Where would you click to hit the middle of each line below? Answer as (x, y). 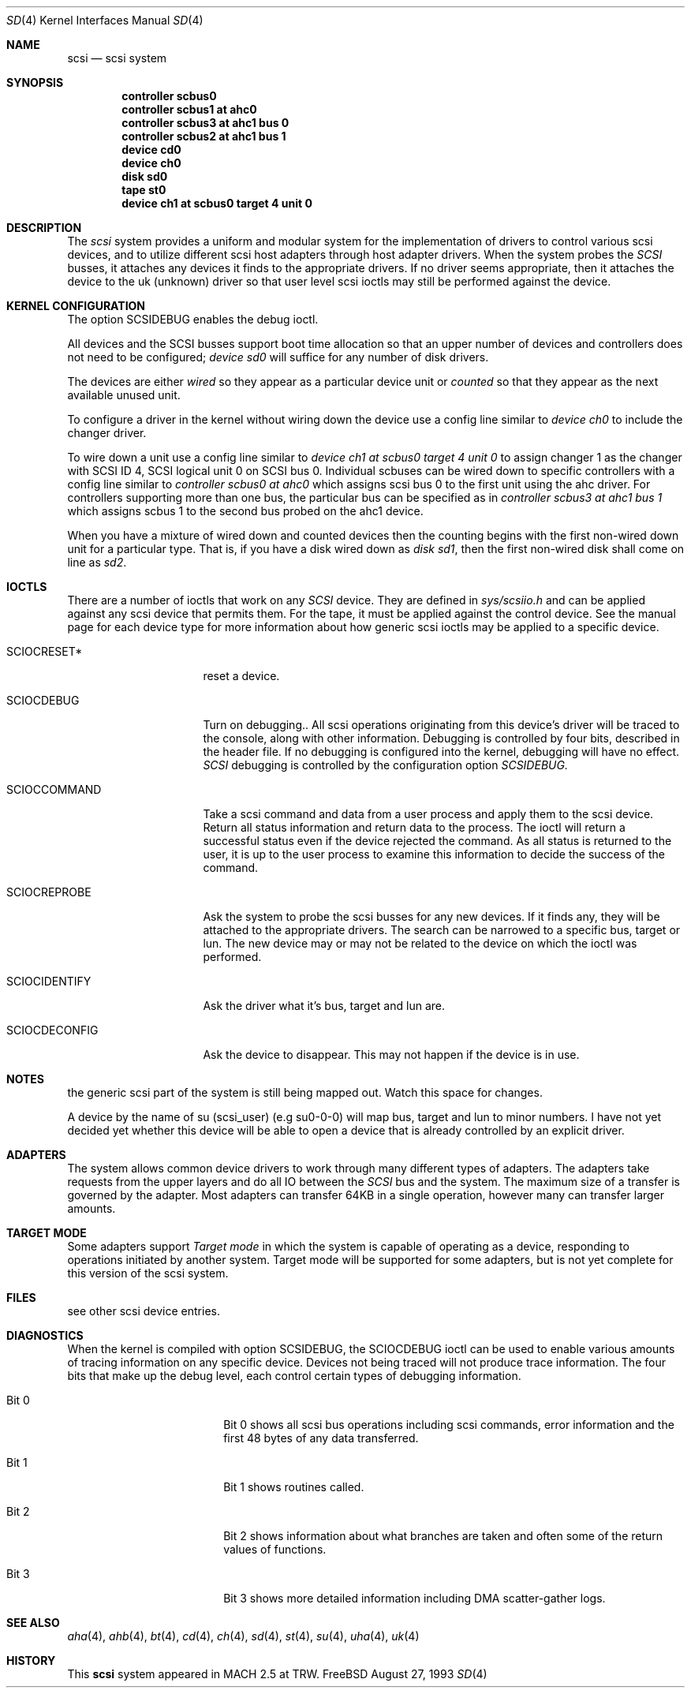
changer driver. (107, 433)
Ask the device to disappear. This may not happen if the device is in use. (391, 1055)
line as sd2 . (97, 562)
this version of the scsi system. (148, 1273)
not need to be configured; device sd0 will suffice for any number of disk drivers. (278, 357)
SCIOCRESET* (45, 651)
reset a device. (241, 676)
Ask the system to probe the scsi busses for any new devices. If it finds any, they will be (431, 916)
